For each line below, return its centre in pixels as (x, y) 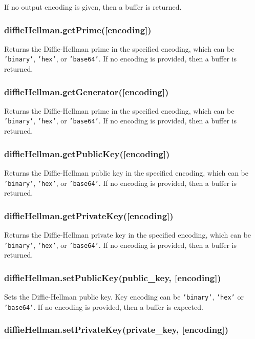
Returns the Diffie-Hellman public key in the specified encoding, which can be (126, 172)
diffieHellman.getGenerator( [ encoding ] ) (87, 91)
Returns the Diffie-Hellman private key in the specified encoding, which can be (128, 235)
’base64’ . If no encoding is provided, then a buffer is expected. (104, 306)
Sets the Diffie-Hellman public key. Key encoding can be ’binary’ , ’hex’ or (124, 297)
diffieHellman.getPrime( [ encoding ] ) (78, 29)
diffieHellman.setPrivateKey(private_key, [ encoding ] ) (116, 330)
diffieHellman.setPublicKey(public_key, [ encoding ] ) (113, 277)
